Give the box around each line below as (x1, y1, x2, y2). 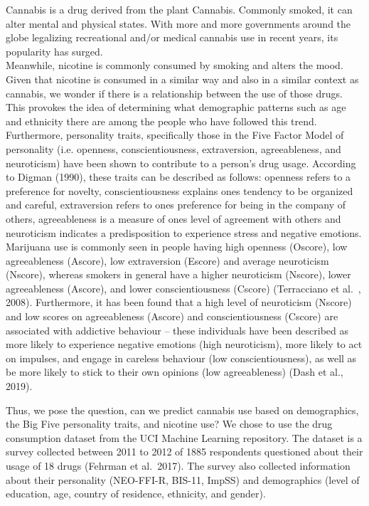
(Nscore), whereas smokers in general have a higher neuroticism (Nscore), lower (6, 267, 351, 282)
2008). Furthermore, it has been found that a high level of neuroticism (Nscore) (6, 295, 352, 310)
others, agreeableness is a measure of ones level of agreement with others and (6, 211, 341, 226)
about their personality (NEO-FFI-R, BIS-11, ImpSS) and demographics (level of (6, 472, 360, 487)
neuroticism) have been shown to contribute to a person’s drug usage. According (6, 155, 356, 170)
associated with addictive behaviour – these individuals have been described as (6, 322, 348, 337)
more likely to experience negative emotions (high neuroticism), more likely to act (6, 337, 363, 352)
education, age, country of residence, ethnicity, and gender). (6, 486, 266, 501)
